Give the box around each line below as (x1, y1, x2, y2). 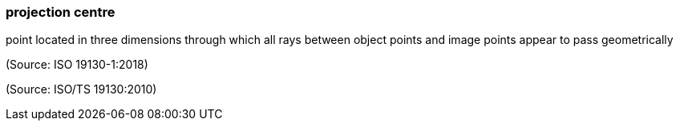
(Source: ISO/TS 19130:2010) (6, 82, 157, 97)
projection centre (6, 4, 115, 20)
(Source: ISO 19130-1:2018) (6, 58, 148, 72)
